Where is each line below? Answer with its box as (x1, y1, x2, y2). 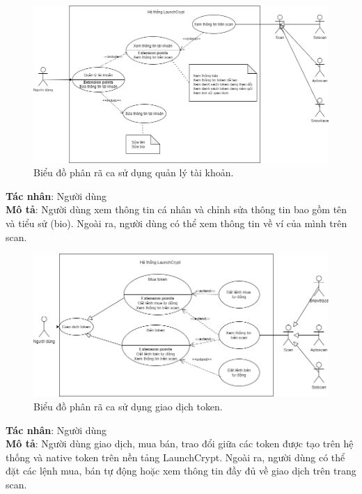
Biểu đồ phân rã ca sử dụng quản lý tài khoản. (33, 165, 234, 180)
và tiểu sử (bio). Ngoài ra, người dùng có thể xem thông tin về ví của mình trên (6, 216, 347, 231)
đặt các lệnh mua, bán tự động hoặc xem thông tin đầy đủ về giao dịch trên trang (6, 463, 356, 478)
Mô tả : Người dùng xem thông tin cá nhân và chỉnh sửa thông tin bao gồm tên (6, 202, 347, 217)
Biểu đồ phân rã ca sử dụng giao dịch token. (33, 399, 223, 414)
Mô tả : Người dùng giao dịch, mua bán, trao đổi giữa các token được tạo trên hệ (6, 436, 354, 451)
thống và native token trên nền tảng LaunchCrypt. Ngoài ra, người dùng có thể (6, 449, 345, 464)
